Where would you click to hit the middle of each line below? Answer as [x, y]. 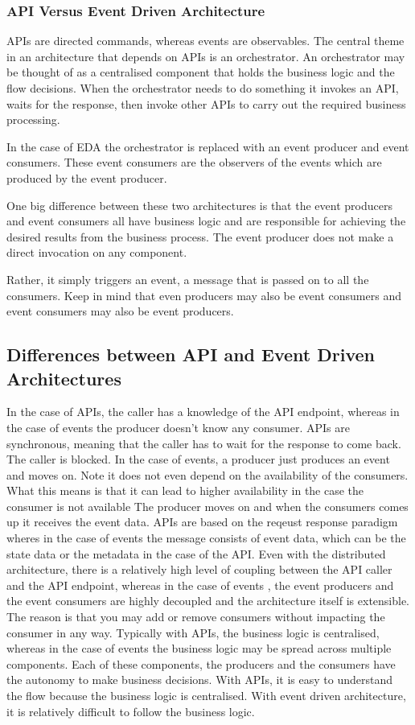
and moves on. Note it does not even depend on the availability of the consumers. [207, 474]
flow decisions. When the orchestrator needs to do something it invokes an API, [203, 88]
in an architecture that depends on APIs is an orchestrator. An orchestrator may [206, 56]
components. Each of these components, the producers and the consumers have [201, 663]
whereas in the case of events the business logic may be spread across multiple [199, 648]
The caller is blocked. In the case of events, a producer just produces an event [198, 459]
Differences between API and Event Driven [191, 354]
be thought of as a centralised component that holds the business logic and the [201, 72]
